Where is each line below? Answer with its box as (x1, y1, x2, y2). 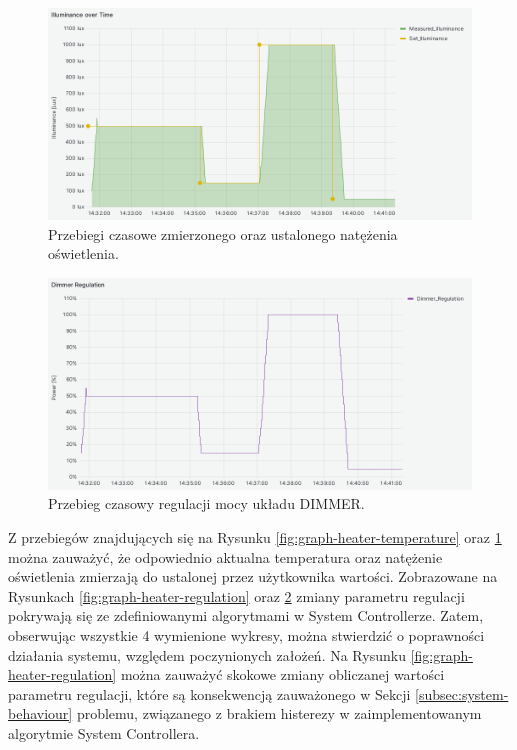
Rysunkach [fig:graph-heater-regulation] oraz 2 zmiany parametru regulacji (8, 585, 465, 606)
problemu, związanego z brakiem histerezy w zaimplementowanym (76, 703, 482, 724)
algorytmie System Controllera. (8, 722, 200, 743)
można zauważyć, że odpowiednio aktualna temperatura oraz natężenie (8, 546, 443, 567)
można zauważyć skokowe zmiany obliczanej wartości (120, 664, 445, 685)
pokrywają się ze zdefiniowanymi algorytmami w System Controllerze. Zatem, (8, 605, 484, 626)
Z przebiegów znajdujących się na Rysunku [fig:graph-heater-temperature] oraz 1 (8, 526, 502, 547)
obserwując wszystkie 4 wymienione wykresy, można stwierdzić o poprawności (8, 624, 485, 645)
